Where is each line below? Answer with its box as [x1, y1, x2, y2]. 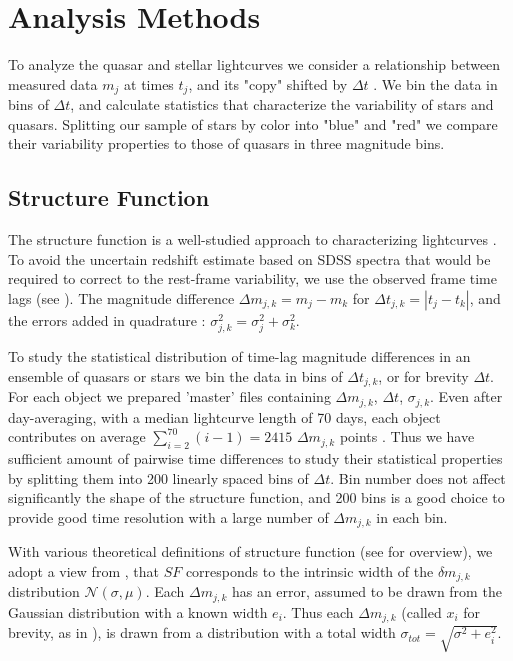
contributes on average [8, 426, 146, 447]
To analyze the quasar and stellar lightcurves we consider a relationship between [8, 54, 501, 75]
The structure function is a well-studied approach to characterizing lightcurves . [8, 229, 497, 250]
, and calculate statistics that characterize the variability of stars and [70, 94, 494, 115]
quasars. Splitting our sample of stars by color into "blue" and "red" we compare [8, 113, 498, 134]
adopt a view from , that [8, 560, 159, 581]
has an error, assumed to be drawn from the [231, 581, 502, 602]
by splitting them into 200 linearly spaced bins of [8, 467, 309, 488]
